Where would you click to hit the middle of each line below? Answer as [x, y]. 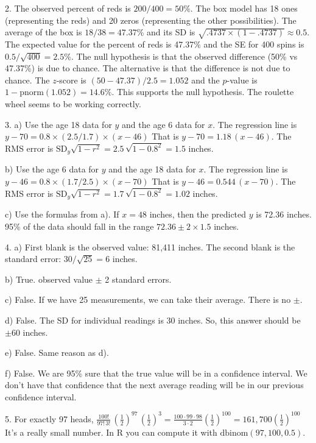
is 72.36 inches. [284, 214]
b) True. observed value [49, 279]
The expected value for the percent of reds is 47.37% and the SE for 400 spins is [155, 44]
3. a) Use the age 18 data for [58, 124]
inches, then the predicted [198, 214]
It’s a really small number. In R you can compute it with [111, 432]
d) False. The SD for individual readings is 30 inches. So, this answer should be [153, 320]
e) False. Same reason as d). [57, 353]
